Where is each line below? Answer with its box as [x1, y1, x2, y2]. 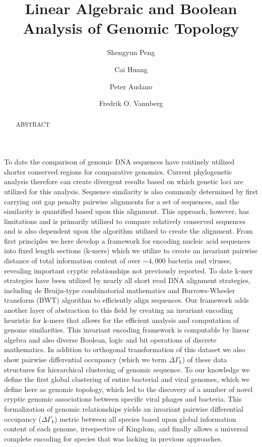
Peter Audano [109, 81, 153, 91]
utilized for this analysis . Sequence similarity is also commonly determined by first [4, 186, 258, 196]
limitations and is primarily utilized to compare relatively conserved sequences [4, 215, 246, 226]
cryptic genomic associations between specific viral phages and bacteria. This [4, 394, 242, 404]
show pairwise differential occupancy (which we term [4, 354, 167, 365]
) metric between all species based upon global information [54, 413, 236, 424]
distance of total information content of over [4, 255, 141, 266]
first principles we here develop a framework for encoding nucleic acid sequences [4, 235, 250, 246]
